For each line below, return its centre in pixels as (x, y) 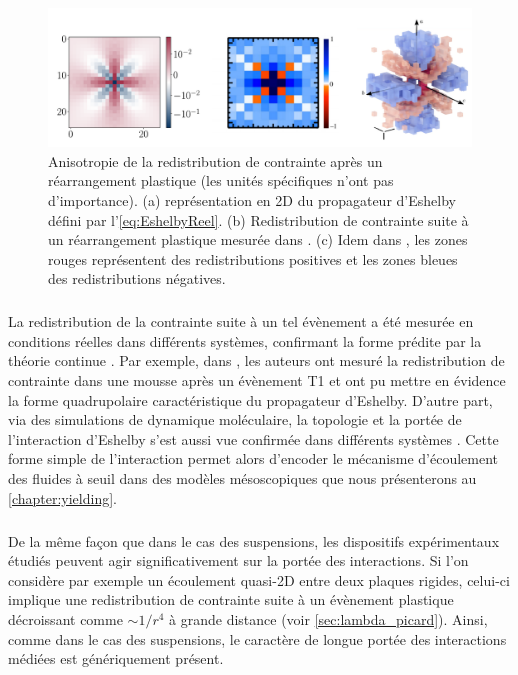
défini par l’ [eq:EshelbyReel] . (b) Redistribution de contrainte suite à (258, 219)
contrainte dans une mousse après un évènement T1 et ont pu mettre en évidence (257, 380)
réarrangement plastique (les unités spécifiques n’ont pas (221, 180)
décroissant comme (65, 618)
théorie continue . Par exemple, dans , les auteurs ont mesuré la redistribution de (256, 360)
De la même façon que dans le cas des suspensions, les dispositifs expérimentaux (254, 540)
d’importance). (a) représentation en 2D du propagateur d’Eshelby (252, 199)
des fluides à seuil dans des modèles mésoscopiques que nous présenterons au (242, 478)
